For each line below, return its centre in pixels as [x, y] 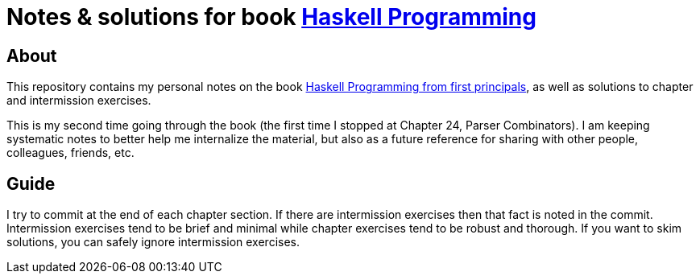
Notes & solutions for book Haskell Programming [271, 17]
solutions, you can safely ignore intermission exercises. [153, 242]
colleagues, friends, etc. [70, 153]
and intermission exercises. [79, 101]
